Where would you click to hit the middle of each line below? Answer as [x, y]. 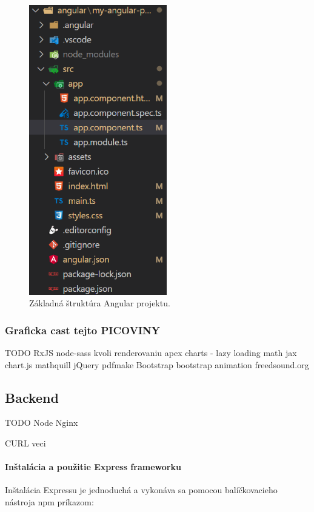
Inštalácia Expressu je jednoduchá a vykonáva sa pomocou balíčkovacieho [141, 490]
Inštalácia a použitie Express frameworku [93, 467]
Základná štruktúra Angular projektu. [100, 303]
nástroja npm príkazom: [49, 502]
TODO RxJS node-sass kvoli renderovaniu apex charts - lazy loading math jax [151, 353]
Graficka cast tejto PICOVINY [82, 330]
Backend [32, 397]
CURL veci [25, 443]
